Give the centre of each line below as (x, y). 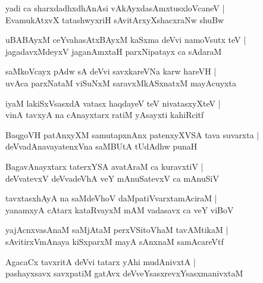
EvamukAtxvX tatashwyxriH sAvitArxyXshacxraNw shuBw (115, 19)
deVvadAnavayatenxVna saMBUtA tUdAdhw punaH (101, 146)
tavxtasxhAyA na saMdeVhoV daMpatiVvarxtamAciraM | (111, 198)
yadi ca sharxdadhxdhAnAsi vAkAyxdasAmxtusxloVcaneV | (115, 8)
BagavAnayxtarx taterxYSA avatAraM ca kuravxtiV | (104, 166)
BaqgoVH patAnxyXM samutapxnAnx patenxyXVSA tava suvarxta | (132, 134)
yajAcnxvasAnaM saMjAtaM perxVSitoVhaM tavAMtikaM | (117, 230)
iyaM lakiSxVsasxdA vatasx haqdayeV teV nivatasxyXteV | (113, 103)
